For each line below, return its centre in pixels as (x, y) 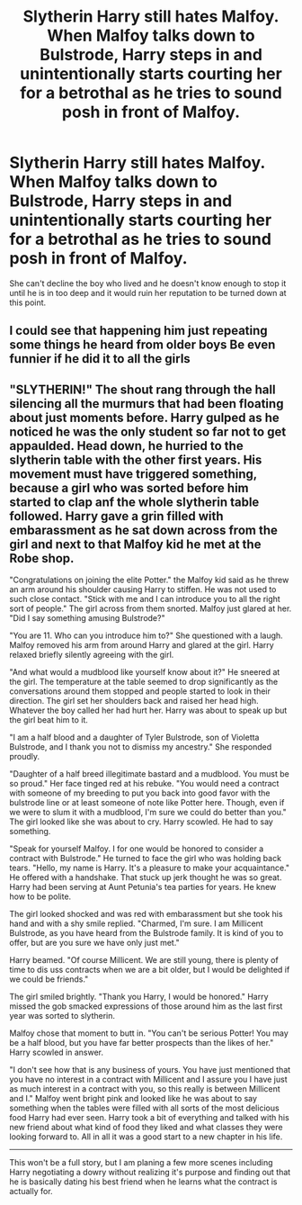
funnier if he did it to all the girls (100, 359)
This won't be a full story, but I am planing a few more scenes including (141, 1163)
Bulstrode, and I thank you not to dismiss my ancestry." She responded (141, 747)
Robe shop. (42, 558)
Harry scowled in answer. (57, 1052)
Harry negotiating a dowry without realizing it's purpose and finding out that (150, 1173)
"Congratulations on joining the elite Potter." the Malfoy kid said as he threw (149, 580)
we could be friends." (49, 979)
